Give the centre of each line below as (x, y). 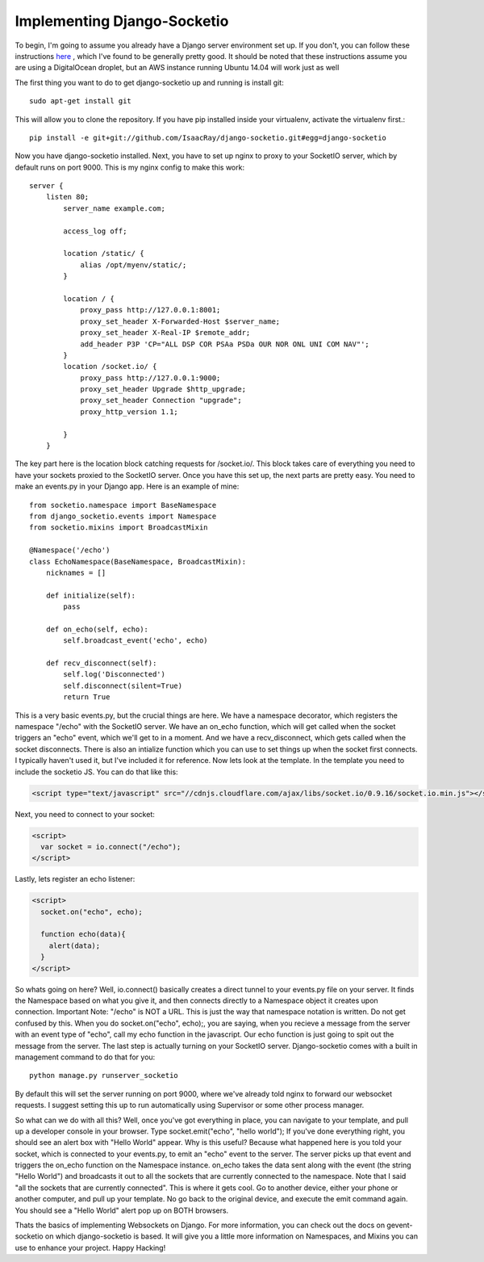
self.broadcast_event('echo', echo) (136, 641)
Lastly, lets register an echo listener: (75, 879)
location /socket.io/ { (110, 367)
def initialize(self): (91, 595)
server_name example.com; (114, 208)
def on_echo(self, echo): (97, 629)
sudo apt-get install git (81, 101)
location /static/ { (104, 254)
